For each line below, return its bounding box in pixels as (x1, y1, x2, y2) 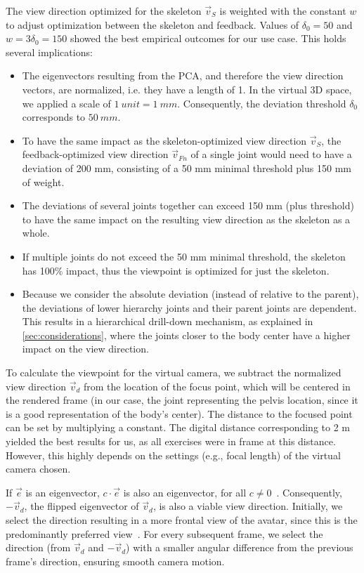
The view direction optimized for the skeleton (6, 4, 202, 18)
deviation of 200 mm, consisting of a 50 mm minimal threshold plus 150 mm (22, 160, 351, 175)
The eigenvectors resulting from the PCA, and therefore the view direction (22, 68, 344, 83)
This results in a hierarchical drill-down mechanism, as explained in (22, 314, 313, 329)
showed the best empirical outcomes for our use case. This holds (70, 31, 346, 46)
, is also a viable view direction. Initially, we (152, 499, 343, 513)
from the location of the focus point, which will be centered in (83, 378, 351, 393)
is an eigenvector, (25, 485, 100, 499)
